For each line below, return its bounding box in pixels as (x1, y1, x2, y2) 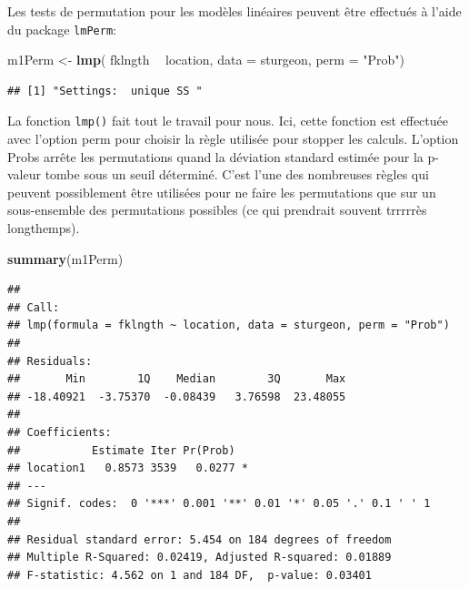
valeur (7, 165, 41, 184)
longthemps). (7, 218, 80, 238)
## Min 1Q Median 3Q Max (7, 372, 346, 386)
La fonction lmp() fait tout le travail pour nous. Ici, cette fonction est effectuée (7, 111, 448, 130)
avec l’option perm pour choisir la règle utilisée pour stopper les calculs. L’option (7, 129, 459, 148)
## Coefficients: (7, 426, 112, 439)
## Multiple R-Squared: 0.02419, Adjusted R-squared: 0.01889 (7, 551, 392, 564)
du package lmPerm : (7, 19, 116, 38)
